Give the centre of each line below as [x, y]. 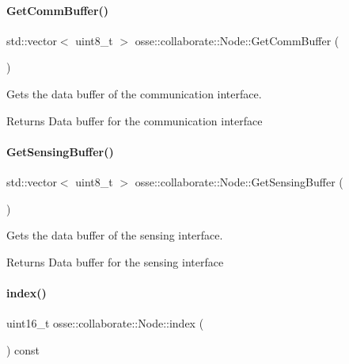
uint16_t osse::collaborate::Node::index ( [105, 323]
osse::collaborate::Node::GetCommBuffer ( [237, 40]
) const [23, 349]
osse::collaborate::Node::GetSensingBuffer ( [239, 181]
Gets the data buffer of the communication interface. [134, 93]
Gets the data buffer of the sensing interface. [115, 235]
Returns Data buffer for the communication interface [135, 120]
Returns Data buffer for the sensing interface [115, 261]
